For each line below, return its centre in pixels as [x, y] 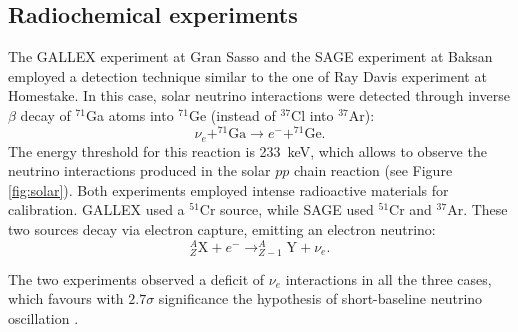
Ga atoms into [130, 114]
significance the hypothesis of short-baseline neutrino [320, 298]
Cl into [312, 114]
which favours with [66, 298]
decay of [45, 114]
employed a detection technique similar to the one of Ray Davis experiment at [247, 75]
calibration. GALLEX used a [96, 209]
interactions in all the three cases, [388, 278]
